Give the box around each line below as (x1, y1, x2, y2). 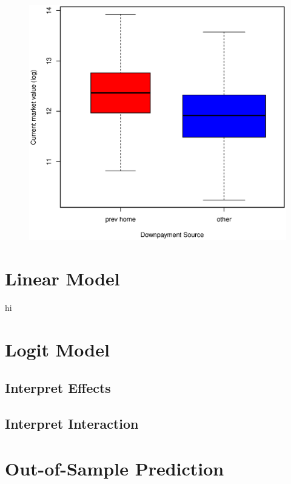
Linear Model (5, 265, 120, 290)
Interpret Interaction (5, 414, 139, 432)
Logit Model (5, 336, 110, 361)
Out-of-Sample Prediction (5, 455, 224, 480)
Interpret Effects (5, 378, 111, 397)
